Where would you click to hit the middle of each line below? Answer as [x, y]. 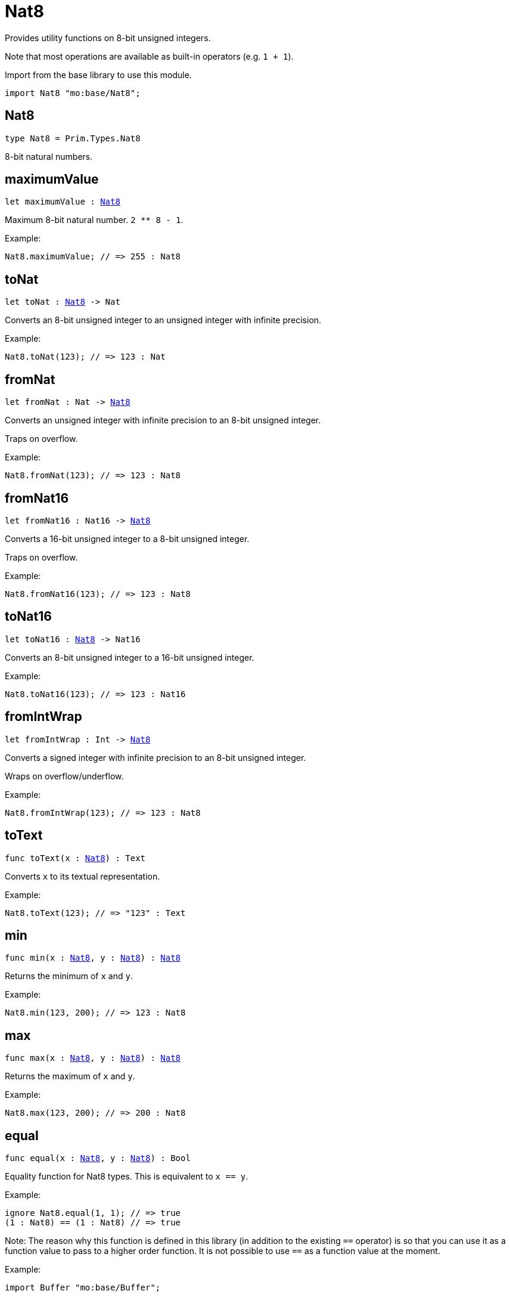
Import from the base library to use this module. [98, 75]
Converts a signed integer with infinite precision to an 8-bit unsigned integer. [156, 757]
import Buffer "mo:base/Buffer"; [83, 1288]
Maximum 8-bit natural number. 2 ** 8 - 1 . [94, 220]
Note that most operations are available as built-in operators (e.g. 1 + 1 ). [149, 56]
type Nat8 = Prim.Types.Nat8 [73, 138]
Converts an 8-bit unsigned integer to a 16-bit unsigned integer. [130, 657]
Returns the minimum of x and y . [69, 976]
